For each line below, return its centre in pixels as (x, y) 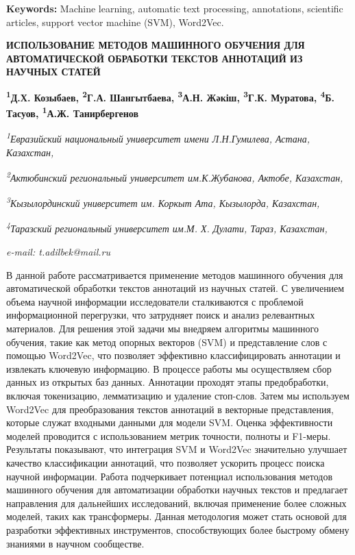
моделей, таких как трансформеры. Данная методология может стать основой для (176, 516)
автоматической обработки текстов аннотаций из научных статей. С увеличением (175, 288)
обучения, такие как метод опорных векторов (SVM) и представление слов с (167, 342)
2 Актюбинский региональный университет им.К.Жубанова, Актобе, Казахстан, (175, 176)
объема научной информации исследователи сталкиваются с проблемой (155, 301)
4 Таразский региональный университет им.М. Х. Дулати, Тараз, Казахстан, (167, 227)
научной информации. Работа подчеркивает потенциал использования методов (170, 476)
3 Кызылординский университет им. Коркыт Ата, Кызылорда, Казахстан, (163, 202)
